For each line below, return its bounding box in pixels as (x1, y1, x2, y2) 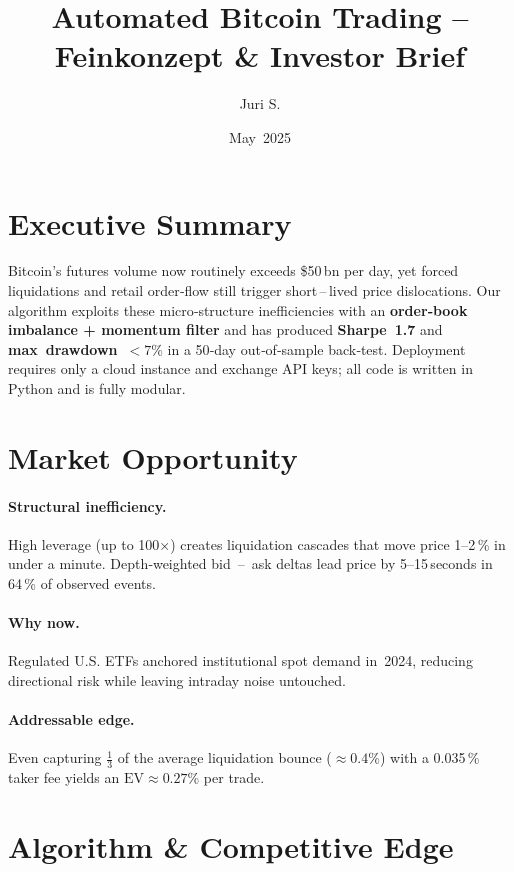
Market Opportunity (8, 436, 298, 477)
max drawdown (8, 338, 118, 359)
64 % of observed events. (8, 572, 156, 593)
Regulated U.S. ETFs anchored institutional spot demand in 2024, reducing (8, 650, 473, 671)
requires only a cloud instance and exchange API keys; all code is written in (8, 358, 473, 379)
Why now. (8, 612, 80, 633)
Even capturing (8, 747, 102, 768)
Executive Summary (8, 202, 292, 243)
